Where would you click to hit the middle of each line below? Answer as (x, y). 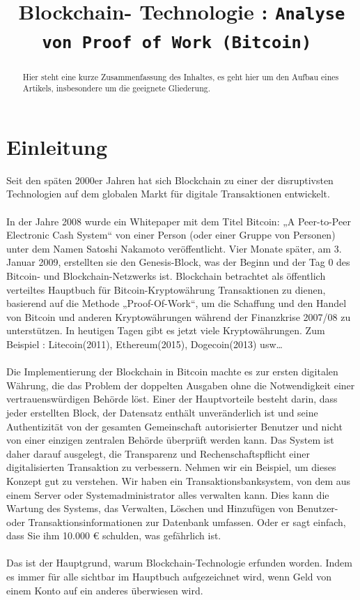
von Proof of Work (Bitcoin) (177, 42)
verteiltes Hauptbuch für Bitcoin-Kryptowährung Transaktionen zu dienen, (166, 289)
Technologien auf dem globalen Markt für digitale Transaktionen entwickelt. (168, 194)
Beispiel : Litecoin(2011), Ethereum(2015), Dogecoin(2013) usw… (144, 344)
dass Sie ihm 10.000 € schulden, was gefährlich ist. (114, 535)
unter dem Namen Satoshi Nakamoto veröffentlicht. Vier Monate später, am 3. (174, 248)
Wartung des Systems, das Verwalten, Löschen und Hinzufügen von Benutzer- (172, 508)
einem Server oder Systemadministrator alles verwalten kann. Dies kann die (168, 494)
